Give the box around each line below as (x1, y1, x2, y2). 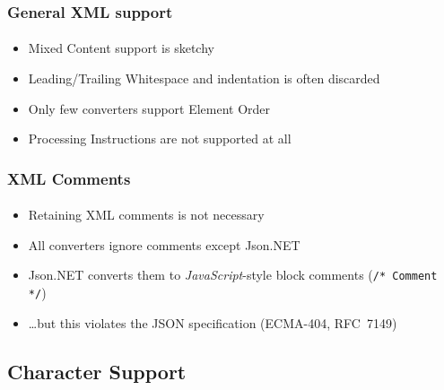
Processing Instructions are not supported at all (28, 129, 292, 148)
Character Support (7, 357, 187, 385)
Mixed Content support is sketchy (28, 39, 214, 57)
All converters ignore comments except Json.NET (28, 235, 300, 254)
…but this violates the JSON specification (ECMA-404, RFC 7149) (28, 313, 397, 332)
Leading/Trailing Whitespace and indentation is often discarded (28, 69, 380, 88)
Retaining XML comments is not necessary (28, 205, 265, 224)
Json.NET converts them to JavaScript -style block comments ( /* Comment (28, 265, 438, 284)
